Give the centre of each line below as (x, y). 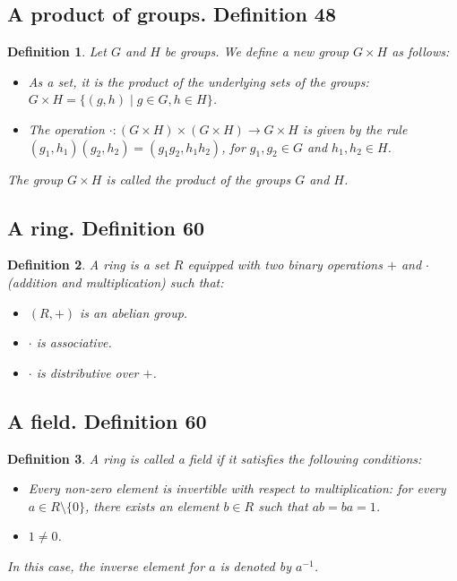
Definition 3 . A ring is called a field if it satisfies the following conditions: (215, 458)
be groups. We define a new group (256, 51)
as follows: (421, 51)
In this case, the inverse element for (106, 565)
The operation (66, 128)
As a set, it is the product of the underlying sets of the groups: (198, 81)
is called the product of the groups (198, 179)
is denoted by (255, 565)
